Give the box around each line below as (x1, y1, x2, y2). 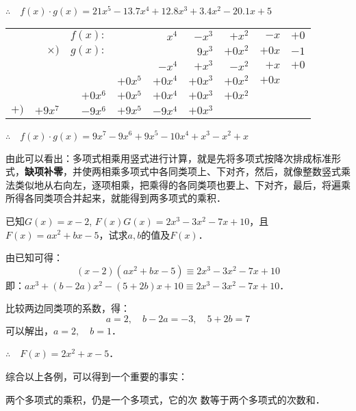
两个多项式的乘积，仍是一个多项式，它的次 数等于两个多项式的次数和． (5, 392, 325, 406)
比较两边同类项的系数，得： (5, 301, 130, 315)
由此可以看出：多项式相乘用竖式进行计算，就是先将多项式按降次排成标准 (5, 150, 331, 165)
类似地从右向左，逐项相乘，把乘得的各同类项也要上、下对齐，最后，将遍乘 (14, 177, 351, 191)
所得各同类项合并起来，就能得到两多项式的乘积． (5, 191, 226, 205)
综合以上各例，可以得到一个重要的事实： (5, 369, 188, 384)
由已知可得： (5, 250, 63, 265)
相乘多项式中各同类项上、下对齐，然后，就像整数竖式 (101, 164, 341, 178)
